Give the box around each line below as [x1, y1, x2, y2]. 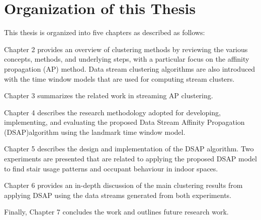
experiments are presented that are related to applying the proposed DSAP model [4, 153, 257, 164]
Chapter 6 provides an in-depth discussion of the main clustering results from [4, 180, 243, 190]
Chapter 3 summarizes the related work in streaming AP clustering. [4, 90, 213, 101]
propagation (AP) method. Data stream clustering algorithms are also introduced [4, 63, 255, 74]
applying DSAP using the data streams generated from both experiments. [4, 189, 231, 200]
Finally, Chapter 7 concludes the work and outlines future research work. [4, 206, 229, 217]
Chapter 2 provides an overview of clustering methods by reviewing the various [4, 44, 248, 54]
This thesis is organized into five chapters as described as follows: [4, 27, 205, 38]
